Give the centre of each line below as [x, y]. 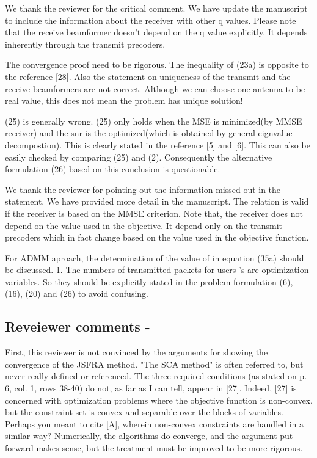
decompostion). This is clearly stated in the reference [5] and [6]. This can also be [158, 144]
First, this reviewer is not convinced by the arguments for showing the [137, 352]
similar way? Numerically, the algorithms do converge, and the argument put [149, 436]
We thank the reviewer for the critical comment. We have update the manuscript [156, 8]
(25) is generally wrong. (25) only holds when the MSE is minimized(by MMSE [154, 121]
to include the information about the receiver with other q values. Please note [151, 20]
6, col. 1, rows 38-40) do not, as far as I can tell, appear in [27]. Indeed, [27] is [151, 388]
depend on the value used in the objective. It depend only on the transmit [144, 225]
